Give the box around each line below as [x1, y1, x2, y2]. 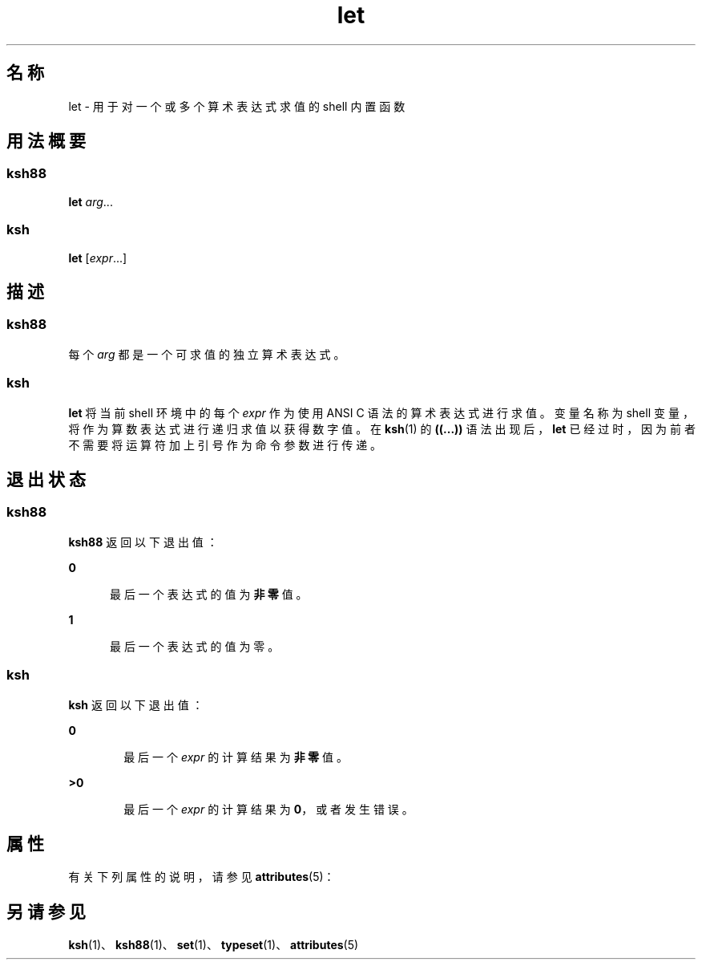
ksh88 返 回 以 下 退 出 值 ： [68, 534, 218, 549]
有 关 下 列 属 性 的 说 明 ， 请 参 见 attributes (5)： [68, 870, 335, 884]
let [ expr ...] [68, 250, 127, 265]
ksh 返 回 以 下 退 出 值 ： [68, 697, 204, 712]
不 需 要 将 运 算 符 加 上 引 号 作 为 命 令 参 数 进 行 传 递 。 [68, 437, 382, 452]
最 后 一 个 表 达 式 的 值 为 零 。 [110, 639, 280, 653]
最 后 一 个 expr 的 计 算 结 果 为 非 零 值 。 [123, 749, 348, 764]
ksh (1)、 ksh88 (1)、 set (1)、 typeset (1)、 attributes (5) [68, 938, 359, 952]
